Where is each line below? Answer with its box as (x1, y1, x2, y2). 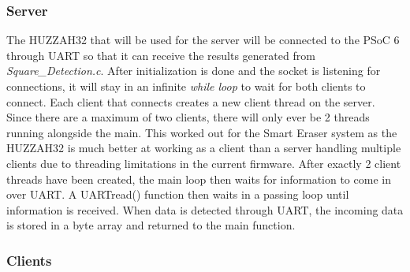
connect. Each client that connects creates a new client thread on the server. (6, 93, 375, 110)
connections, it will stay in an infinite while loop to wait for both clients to (6, 78, 366, 94)
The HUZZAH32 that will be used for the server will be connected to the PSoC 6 (6, 32, 400, 48)
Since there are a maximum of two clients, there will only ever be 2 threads (6, 109, 370, 125)
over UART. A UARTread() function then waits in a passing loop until (6, 186, 349, 203)
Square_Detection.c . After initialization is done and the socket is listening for (6, 62, 381, 79)
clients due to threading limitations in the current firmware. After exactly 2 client (6, 155, 401, 171)
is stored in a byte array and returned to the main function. (6, 217, 296, 233)
